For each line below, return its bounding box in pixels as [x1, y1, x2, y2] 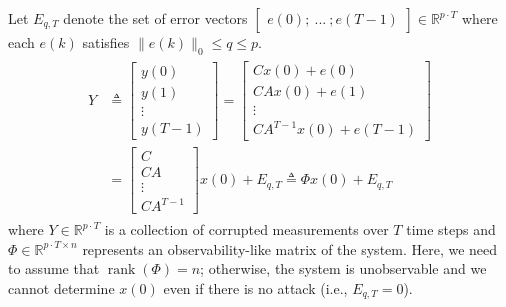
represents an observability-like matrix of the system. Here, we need [82, 238, 498, 259]
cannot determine [8, 277, 115, 298]
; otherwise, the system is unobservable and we [200, 258, 487, 279]
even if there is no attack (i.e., [163, 277, 348, 298]
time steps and [406, 219, 496, 240]
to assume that [8, 258, 100, 279]
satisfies [82, 32, 130, 52]
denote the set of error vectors [63, 8, 248, 28]
